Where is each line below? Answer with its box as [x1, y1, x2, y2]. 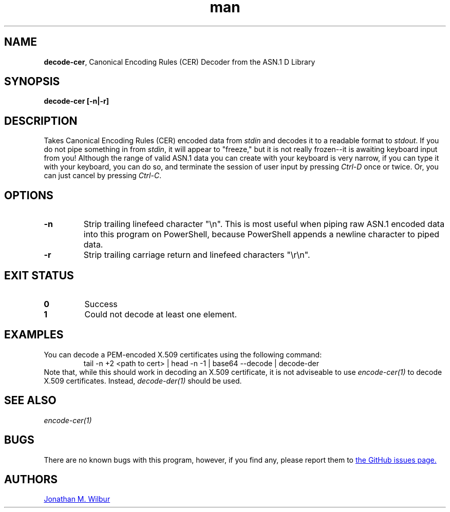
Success [84, 298, 118, 309]
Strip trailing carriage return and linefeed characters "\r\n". [83, 250, 310, 260]
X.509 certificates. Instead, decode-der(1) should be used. [44, 376, 242, 385]
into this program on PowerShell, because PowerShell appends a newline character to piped [83, 229, 440, 240]
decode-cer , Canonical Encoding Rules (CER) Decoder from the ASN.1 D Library [44, 57, 315, 66]
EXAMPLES [4, 328, 64, 342]
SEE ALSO [4, 394, 57, 407]
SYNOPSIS [4, 75, 60, 88]
